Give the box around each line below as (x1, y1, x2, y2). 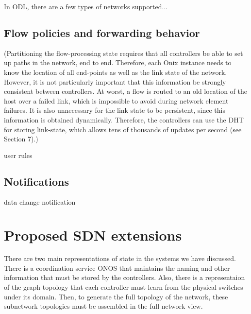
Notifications (4, 174, 69, 189)
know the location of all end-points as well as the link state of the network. (4, 67, 227, 77)
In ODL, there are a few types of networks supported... (4, 1, 168, 11)
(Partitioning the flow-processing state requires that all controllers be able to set (4, 48, 243, 58)
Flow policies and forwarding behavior (4, 25, 200, 40)
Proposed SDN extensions (4, 225, 182, 245)
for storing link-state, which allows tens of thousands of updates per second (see (4, 124, 242, 134)
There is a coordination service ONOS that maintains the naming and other (4, 262, 230, 273)
